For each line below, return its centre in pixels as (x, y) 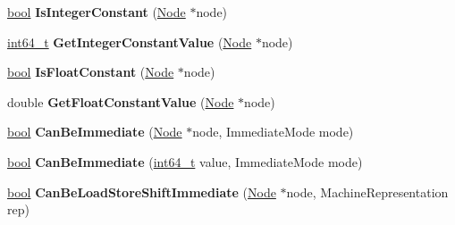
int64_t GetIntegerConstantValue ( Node (130, 42)
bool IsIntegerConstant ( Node (97, 12)
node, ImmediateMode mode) (273, 132)
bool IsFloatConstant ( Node (91, 72)
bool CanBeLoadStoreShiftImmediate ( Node (142, 192)
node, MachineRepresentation (367, 192)
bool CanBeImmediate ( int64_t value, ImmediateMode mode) (185, 161)
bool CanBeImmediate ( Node (95, 132)
